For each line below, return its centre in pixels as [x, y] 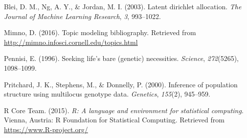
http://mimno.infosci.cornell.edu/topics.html [71, 42]
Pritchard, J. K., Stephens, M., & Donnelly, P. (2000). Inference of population [121, 84]
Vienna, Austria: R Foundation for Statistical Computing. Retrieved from [114, 120]
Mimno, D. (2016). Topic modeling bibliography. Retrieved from [100, 32]
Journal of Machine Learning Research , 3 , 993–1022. [82, 16]
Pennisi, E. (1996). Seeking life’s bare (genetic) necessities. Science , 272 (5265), [121, 58]
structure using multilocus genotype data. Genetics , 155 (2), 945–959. [107, 94]
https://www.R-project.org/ [46, 129]
